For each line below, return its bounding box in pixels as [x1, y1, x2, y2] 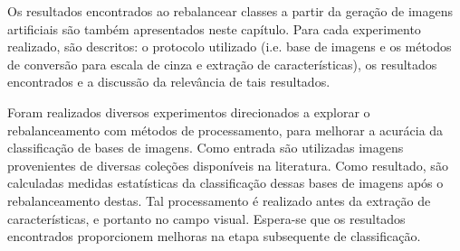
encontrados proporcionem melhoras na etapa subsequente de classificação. [7, 227, 421, 246]
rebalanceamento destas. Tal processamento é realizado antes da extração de [7, 191, 431, 209]
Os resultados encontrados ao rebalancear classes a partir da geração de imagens [7, 2, 453, 20]
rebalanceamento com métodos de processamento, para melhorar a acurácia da [7, 120, 444, 139]
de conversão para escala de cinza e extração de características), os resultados [7, 54, 437, 73]
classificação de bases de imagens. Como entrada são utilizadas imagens [7, 138, 404, 157]
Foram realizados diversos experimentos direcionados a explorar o [7, 102, 370, 121]
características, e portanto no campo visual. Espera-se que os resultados [7, 209, 406, 228]
